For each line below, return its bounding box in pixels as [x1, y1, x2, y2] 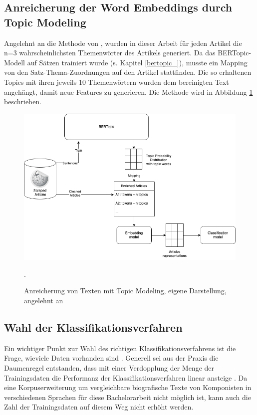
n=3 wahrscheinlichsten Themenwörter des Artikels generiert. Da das [4, 47, 216, 58]
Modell [4, 57, 25, 67]
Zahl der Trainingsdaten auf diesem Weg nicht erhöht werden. [4, 402, 194, 412]
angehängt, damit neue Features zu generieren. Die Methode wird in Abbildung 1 [4, 86, 253, 97]
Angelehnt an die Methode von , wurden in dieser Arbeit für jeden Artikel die [4, 37, 242, 48]
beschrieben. [4, 96, 42, 107]
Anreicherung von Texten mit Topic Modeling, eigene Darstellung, [24, 285, 227, 296]
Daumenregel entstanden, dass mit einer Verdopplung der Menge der [4, 363, 215, 373]
